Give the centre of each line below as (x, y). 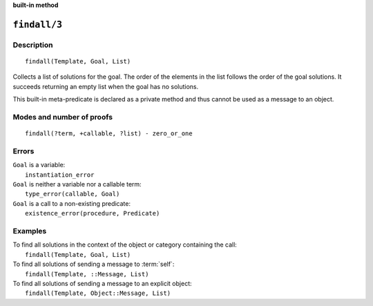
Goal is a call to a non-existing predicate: (72, 203)
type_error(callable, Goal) (73, 194)
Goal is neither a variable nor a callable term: (77, 184)
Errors (23, 151)
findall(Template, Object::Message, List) (98, 293)
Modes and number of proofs (63, 117)
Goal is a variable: (39, 165)
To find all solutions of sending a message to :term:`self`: (94, 264)
